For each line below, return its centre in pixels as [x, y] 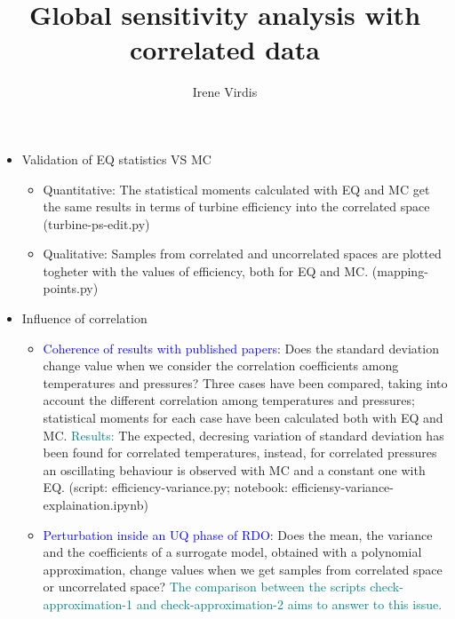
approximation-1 [88, 603]
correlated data [225, 49]
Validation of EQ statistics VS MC [116, 159]
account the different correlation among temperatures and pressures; [229, 400]
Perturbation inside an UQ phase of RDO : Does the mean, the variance [238, 534]
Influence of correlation [84, 318]
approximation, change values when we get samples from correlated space [243, 569]
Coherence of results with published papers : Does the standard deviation [241, 348]
